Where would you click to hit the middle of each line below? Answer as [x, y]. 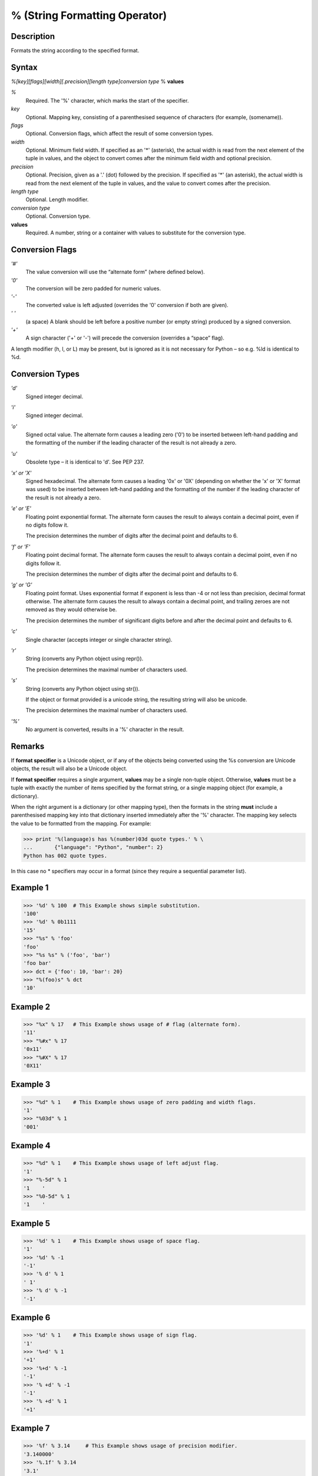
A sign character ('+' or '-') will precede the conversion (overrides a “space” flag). [125, 338]
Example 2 [30, 1007]
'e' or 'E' [21, 508]
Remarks [28, 746]
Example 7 [30, 1428]
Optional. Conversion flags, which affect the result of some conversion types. [120, 133]
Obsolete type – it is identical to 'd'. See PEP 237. [85, 462]
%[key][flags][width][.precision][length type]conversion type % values [97, 81]
